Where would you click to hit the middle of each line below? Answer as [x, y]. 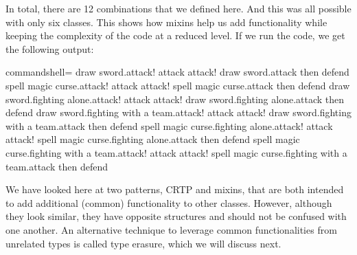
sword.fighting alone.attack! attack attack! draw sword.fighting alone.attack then [175, 99]
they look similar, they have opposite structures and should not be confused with [176, 216]
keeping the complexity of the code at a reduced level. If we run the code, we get [175, 35]
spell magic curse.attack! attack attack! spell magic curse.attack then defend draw [178, 85]
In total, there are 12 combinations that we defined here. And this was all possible [178, 8]
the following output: [50, 48]
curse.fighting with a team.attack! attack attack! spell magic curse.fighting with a [176, 152]
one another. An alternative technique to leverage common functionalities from [171, 229]
